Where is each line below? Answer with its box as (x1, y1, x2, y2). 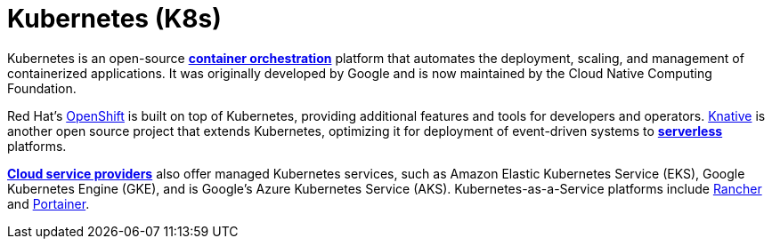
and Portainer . (7, 195, 90, 211)
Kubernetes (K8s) (7, 4, 222, 34)
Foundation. (7, 80, 77, 96)
